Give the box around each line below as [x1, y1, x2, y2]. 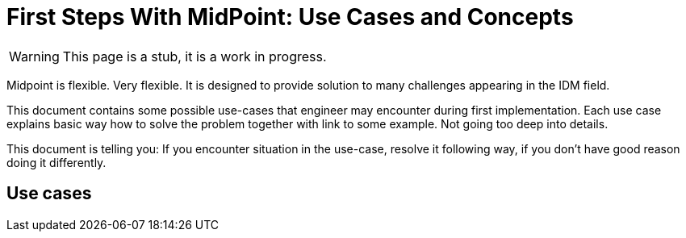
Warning [9, 48, 60, 65]
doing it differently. [6, 155, 107, 169]
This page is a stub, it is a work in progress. [62, 48, 327, 65]
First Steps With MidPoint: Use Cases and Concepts [6, 3, 574, 31]
